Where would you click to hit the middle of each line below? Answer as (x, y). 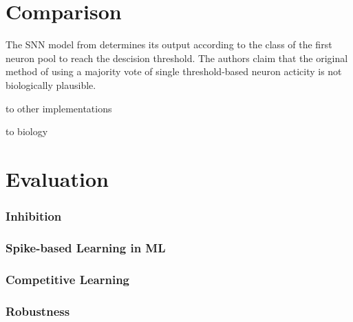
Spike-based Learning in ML (86, 247)
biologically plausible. (51, 84)
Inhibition (34, 215)
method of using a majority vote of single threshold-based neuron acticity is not (174, 71)
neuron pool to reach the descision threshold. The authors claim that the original (177, 58)
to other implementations (59, 108)
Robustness (38, 311)
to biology (27, 131)
